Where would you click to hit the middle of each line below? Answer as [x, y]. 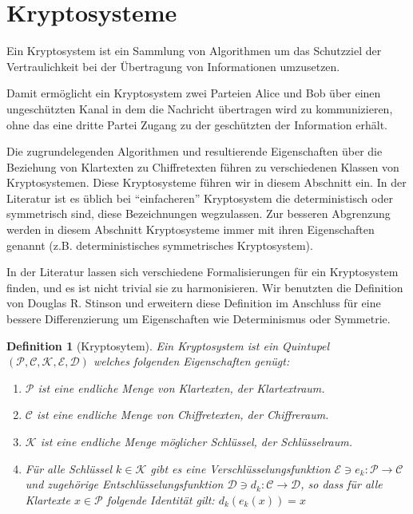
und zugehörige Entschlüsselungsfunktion [124, 484]
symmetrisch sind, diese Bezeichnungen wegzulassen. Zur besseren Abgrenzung [199, 214]
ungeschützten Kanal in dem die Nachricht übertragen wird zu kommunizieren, [200, 108]
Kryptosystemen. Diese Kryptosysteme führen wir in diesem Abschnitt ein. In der [206, 182]
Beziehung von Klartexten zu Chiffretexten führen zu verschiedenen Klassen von [203, 166]
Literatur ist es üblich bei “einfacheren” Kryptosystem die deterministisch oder [200, 198]
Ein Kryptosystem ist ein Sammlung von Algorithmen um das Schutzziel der [194, 51]
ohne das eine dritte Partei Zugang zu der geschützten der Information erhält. [197, 124]
